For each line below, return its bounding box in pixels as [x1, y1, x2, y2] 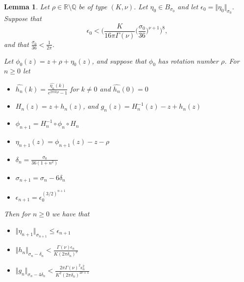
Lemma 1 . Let [4, 1, 49, 11]
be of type [78, 1, 107, 11]
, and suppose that [92, 55, 146, 66]
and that [4, 39, 29, 49]
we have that [51, 209, 90, 219]
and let [177, 1, 198, 11]
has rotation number [158, 55, 219, 66]
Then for [4, 209, 30, 219]
